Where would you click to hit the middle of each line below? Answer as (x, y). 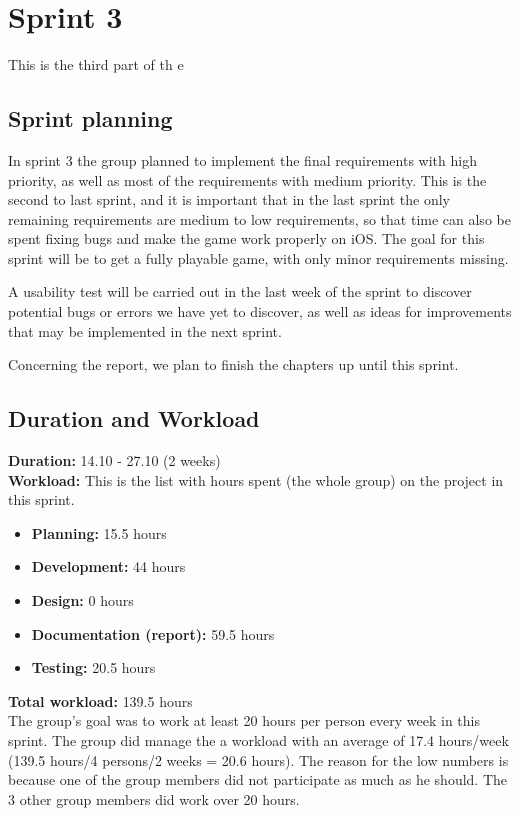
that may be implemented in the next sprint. (145, 330)
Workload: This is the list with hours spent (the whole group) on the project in (256, 479)
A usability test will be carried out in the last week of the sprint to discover (240, 291)
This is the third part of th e (96, 64)
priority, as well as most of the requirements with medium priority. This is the (247, 179)
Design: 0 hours (82, 600)
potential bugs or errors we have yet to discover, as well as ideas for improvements (260, 311)
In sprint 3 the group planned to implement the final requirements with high (242, 159)
